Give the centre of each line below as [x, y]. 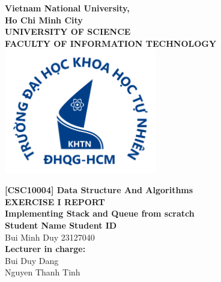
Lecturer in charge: [45, 249]
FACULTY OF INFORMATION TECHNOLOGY [111, 43]
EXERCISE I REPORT [55, 201]
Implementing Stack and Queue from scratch [100, 213]
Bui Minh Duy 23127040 [50, 237]
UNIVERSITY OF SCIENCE [68, 31]
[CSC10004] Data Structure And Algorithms [99, 190]
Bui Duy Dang [32, 260]
